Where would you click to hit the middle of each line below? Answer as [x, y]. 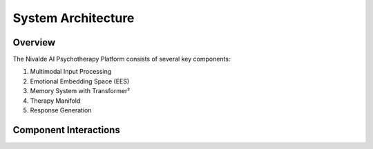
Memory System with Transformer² [80, 91]
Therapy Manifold [55, 101]
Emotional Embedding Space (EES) [80, 81]
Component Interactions [66, 130]
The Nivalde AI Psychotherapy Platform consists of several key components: [122, 59]
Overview [34, 42]
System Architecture [74, 18]
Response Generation [61, 110]
